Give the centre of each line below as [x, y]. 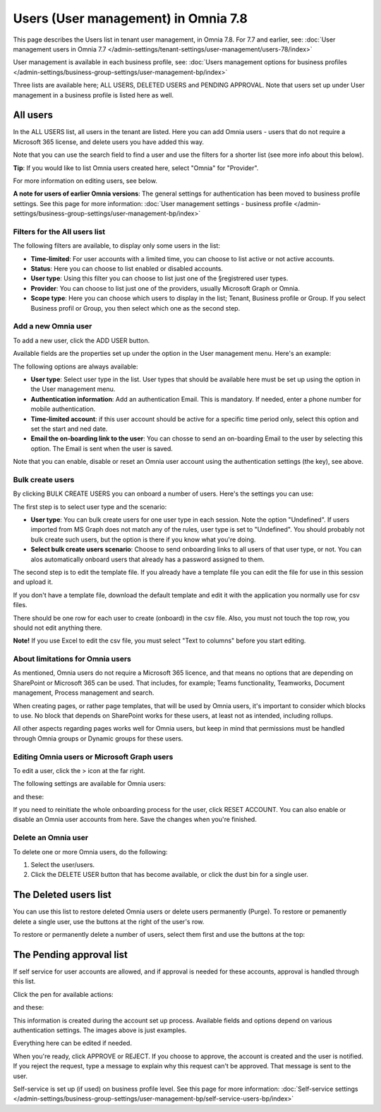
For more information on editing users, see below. [85, 181]
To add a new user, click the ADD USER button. [81, 340]
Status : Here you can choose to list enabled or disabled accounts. [127, 269]
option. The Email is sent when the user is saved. [102, 448]
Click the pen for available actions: [63, 994]
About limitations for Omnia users [72, 659]
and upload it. [33, 582]
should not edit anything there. [58, 628]
